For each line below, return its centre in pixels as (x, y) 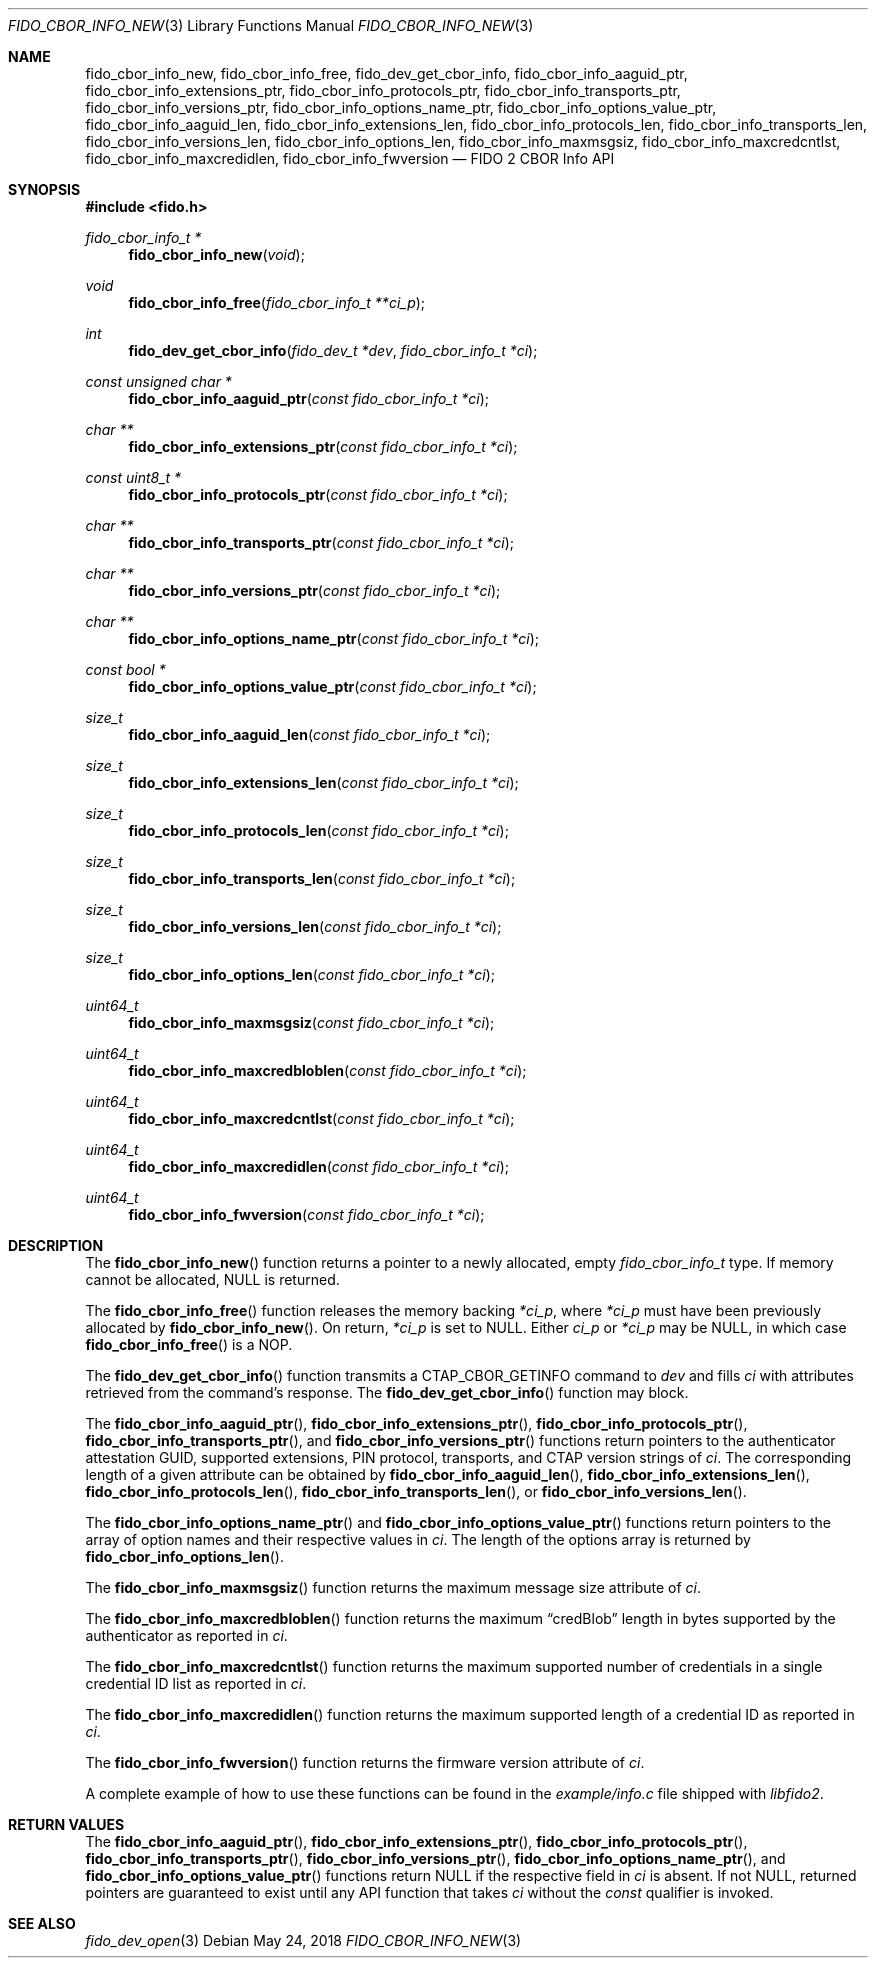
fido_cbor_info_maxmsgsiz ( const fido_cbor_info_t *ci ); (311, 1022)
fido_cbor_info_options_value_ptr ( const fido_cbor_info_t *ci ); (332, 686)
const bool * (125, 669)
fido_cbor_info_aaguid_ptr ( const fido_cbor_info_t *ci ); (309, 398)
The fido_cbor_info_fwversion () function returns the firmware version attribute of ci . (365, 1762)
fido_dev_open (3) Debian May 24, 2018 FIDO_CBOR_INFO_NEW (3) (303, 1940)
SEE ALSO (42, 1923)
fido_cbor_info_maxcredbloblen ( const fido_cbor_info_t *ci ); (327, 1070)
